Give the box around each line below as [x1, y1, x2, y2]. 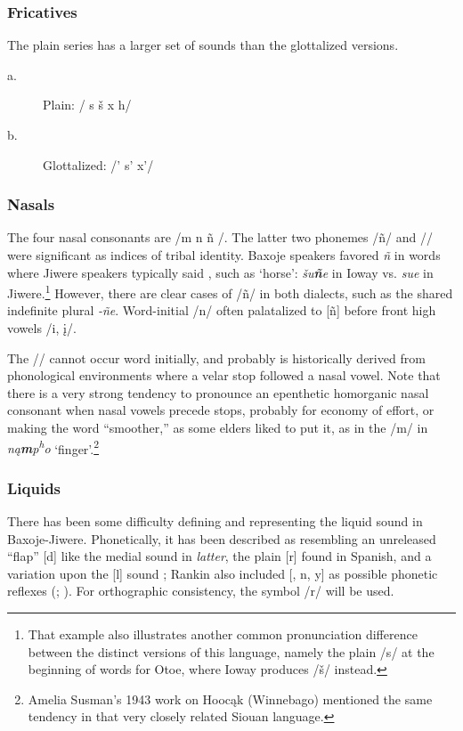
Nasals [7, 193, 55, 215]
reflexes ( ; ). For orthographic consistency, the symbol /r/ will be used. [7, 581, 394, 600]
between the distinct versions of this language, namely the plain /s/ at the [28, 642, 435, 661]
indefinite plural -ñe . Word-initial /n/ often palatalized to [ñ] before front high [7, 301, 436, 320]
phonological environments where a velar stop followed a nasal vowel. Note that [7, 366, 441, 385]
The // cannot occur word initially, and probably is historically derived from [7, 348, 426, 367]
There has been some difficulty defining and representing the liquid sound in [7, 512, 423, 531]
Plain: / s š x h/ [43, 95, 132, 114]
